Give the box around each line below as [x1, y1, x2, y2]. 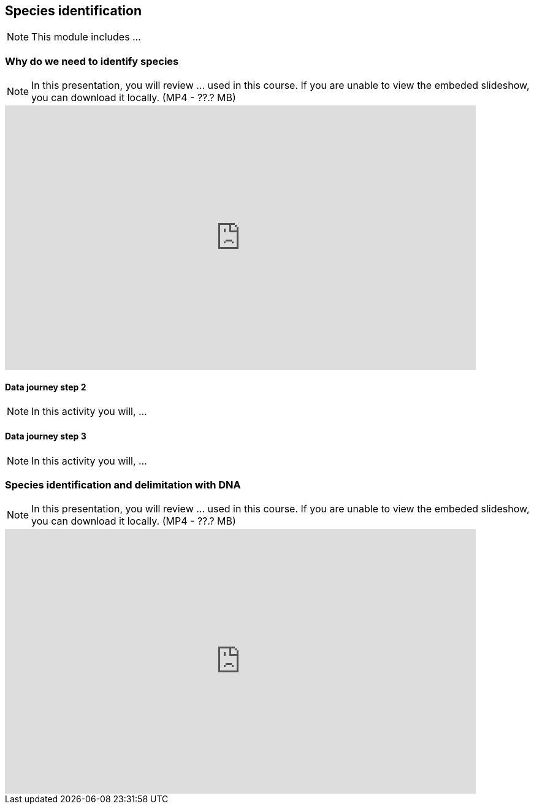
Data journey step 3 [5, 431, 86, 441]
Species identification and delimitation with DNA [5, 478, 241, 491]
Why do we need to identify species [5, 55, 179, 67]
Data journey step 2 [5, 381, 86, 392]
